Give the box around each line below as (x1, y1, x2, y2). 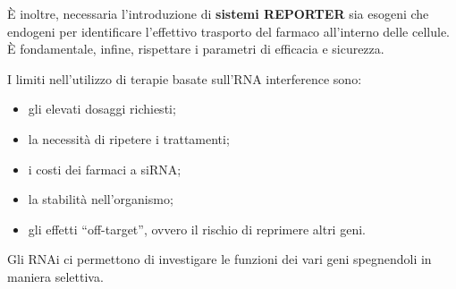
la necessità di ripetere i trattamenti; (28, 129, 230, 148)
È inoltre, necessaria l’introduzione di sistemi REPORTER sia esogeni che (7, 4, 429, 22)
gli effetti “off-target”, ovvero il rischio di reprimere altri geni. (28, 219, 366, 238)
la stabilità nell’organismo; (28, 190, 173, 208)
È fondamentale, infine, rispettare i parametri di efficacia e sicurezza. (7, 39, 384, 58)
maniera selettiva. (7, 267, 104, 285)
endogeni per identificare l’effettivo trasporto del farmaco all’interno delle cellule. (7, 21, 450, 40)
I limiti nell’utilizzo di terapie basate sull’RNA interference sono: (7, 69, 362, 88)
